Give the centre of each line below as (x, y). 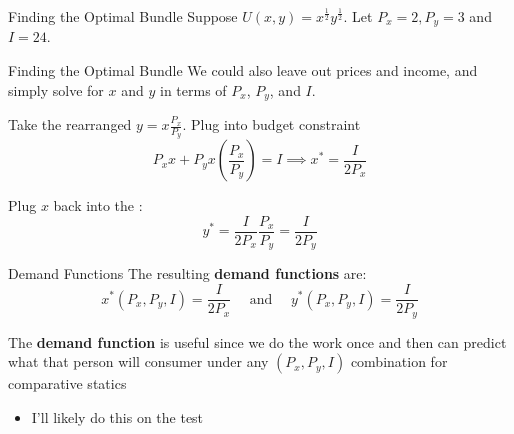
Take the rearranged (70, 124)
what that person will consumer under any (138, 361)
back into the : (98, 205)
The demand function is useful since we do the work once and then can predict (257, 341)
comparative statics (67, 383)
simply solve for (56, 89)
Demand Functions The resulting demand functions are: (187, 273)
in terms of (193, 89)
